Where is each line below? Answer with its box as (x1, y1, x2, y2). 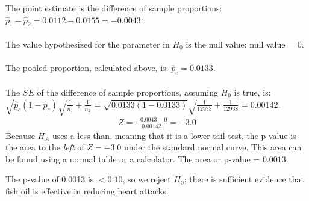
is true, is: (234, 85, 271, 98)
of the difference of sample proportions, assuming (37, 85, 219, 98)
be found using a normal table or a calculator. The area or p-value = (5, 152, 260, 165)
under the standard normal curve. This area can (123, 141, 302, 153)
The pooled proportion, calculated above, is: (5, 61, 169, 74)
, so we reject (122, 173, 171, 185)
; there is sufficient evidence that (184, 173, 304, 185)
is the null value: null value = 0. (186, 37, 304, 50)
